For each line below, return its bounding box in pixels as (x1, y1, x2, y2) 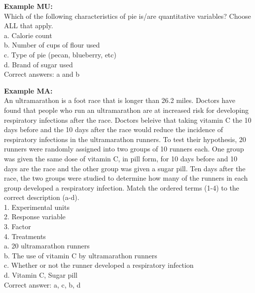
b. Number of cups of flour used (4, 40, 100, 50)
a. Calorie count (4, 30, 52, 40)
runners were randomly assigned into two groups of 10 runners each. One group (4, 144, 244, 154)
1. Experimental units (4, 201, 70, 212)
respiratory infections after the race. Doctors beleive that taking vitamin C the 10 (4, 114, 252, 125)
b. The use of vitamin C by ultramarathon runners (4, 250, 157, 260)
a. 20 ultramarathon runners (4, 241, 90, 251)
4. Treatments (4, 231, 46, 241)
